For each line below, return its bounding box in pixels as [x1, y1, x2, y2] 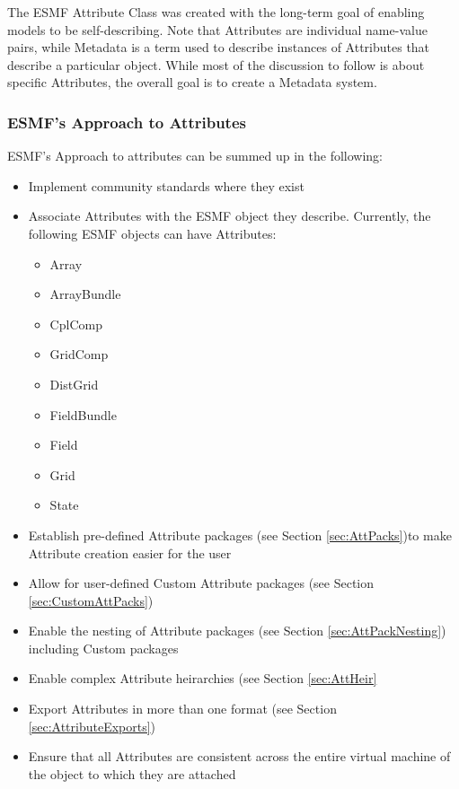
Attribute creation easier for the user [28, 543, 232, 562]
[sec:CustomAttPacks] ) [28, 591, 154, 609]
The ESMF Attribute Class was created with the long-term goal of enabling [7, 3, 425, 21]
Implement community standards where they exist [28, 176, 305, 195]
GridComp [49, 345, 109, 364]
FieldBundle [49, 405, 117, 424]
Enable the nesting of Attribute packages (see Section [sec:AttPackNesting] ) [28, 621, 446, 640]
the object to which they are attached [28, 764, 236, 783]
